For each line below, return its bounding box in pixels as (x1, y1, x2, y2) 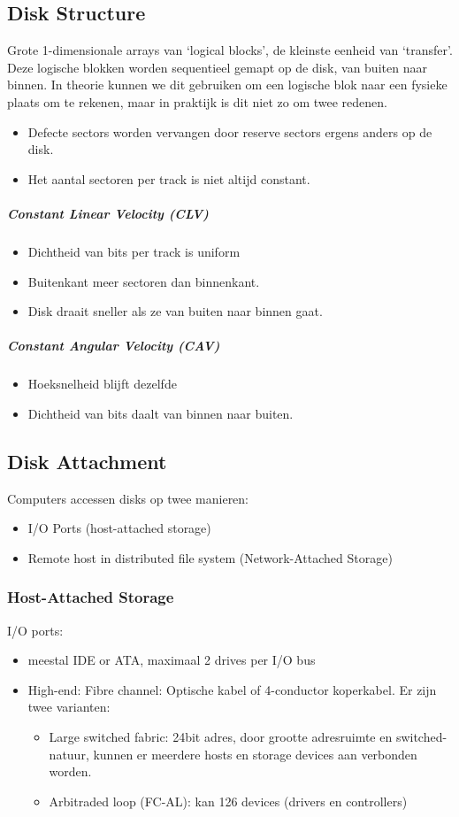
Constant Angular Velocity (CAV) (7, 336, 220, 355)
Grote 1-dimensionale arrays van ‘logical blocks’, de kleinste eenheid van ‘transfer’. (7, 41, 453, 59)
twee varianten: (27, 698, 111, 716)
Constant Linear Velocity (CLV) (7, 204, 209, 222)
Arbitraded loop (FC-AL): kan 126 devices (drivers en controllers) (49, 791, 408, 810)
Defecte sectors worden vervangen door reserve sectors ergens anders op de (27, 122, 432, 141)
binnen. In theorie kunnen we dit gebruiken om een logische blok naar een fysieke (7, 75, 448, 94)
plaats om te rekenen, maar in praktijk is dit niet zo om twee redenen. (7, 92, 387, 111)
